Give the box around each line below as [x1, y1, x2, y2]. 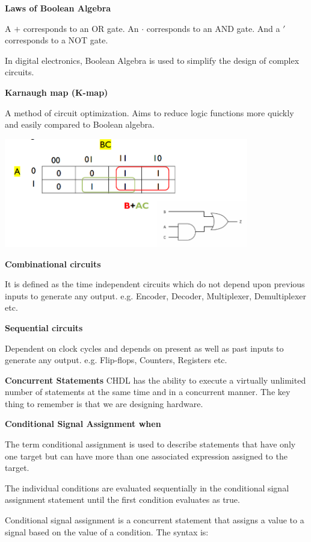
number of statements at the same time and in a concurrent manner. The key [5, 385, 291, 398]
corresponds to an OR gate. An [23, 22, 139, 34]
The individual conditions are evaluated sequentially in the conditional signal [5, 481, 289, 494]
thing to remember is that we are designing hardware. [5, 397, 203, 410]
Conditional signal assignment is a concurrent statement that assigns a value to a [5, 514, 304, 526]
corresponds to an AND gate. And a [146, 22, 280, 34]
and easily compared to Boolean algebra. [5, 118, 155, 131]
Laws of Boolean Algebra [5, 2, 111, 14]
